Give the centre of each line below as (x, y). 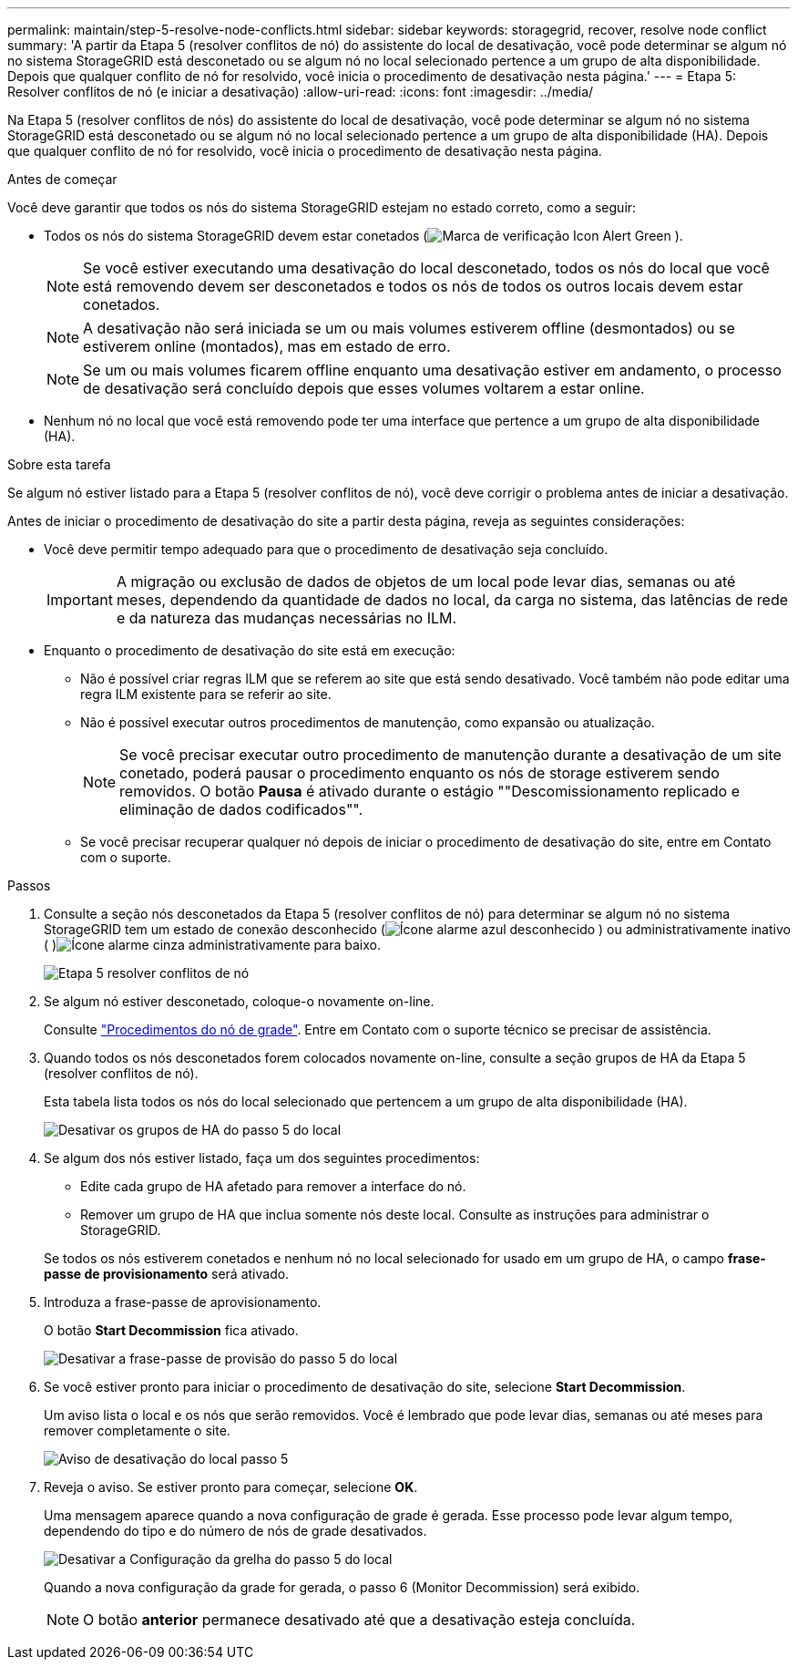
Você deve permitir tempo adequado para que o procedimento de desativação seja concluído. (326, 549)
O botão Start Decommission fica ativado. (171, 1330)
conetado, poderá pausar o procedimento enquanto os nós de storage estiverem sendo (419, 773)
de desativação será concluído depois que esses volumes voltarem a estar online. (364, 388)
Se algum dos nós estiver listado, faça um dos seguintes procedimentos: (262, 1158)
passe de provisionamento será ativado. (167, 1274)
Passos (29, 885)
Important (80, 600)
